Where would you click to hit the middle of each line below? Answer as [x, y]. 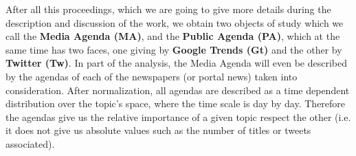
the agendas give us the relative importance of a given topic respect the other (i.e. [178, 116]
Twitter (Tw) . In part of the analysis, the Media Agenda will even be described [177, 63]
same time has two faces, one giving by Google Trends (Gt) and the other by [174, 49]
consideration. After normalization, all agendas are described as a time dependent [178, 90]
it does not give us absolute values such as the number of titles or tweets [158, 130]
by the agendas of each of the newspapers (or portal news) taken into [152, 76]
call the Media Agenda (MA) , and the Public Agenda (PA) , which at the [173, 36]
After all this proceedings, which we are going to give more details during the [168, 9]
